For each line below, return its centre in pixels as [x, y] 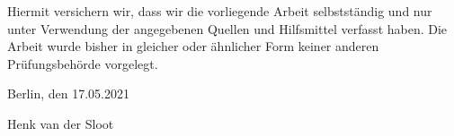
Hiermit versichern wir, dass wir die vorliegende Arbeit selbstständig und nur [220, 11]
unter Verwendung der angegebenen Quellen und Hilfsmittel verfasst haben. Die [227, 28]
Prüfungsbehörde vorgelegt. [83, 63]
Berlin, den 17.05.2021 [68, 93]
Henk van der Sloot [61, 123]
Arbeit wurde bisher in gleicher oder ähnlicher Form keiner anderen [193, 46]
